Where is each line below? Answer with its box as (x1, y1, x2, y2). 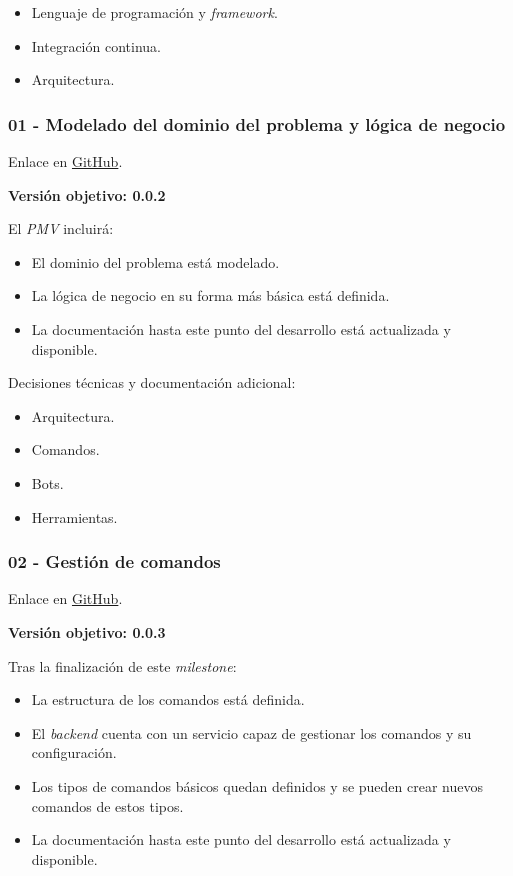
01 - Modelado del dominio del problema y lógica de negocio (8, 111, 506, 136)
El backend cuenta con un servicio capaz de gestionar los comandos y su (31, 722, 472, 743)
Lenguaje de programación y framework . (31, 2, 278, 22)
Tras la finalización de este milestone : (8, 655, 237, 676)
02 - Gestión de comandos (8, 549, 221, 574)
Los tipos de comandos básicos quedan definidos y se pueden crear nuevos (31, 775, 483, 796)
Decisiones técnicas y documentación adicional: (8, 372, 296, 393)
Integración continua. (31, 35, 161, 56)
